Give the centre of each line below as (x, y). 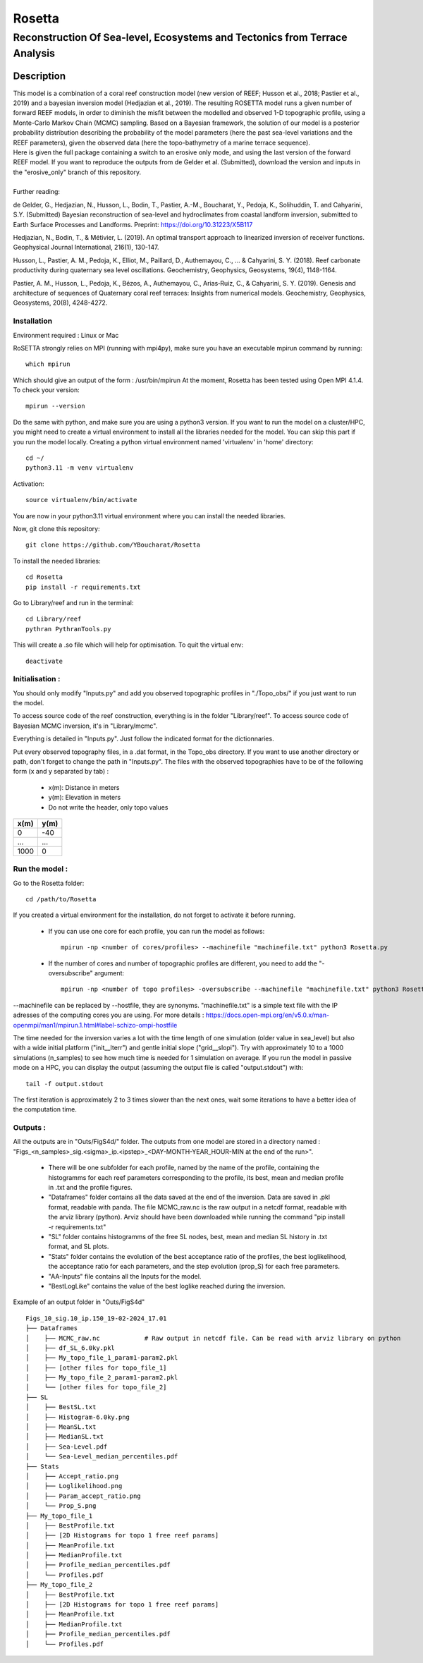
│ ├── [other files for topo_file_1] (96, 1367)
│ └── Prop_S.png (61, 1506)
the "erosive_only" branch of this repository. (77, 172)
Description (39, 77)
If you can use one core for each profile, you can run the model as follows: (157, 931)
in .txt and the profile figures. (91, 1188)
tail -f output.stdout (65, 1084)
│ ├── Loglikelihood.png (74, 1486)
